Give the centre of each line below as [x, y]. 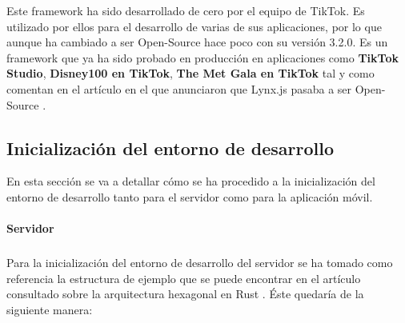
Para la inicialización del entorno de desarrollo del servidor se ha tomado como [200, 263]
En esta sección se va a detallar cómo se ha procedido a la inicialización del [191, 181]
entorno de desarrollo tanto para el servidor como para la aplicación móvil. [190, 196]
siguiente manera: [50, 309]
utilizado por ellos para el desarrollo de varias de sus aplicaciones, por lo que [194, 26]
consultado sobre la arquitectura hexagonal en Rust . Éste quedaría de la [185, 294]
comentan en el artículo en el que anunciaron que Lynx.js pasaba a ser [179, 88]
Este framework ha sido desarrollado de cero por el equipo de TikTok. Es [186, 10]
